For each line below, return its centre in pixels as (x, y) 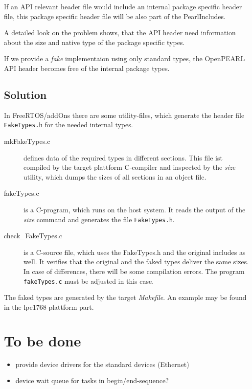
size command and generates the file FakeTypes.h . (99, 219)
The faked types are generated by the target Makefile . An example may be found (125, 297)
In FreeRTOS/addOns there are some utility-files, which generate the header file (124, 115)
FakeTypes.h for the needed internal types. (69, 125)
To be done (43, 340)
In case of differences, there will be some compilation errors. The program (134, 271)
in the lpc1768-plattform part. (49, 307)
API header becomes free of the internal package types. (87, 68)
